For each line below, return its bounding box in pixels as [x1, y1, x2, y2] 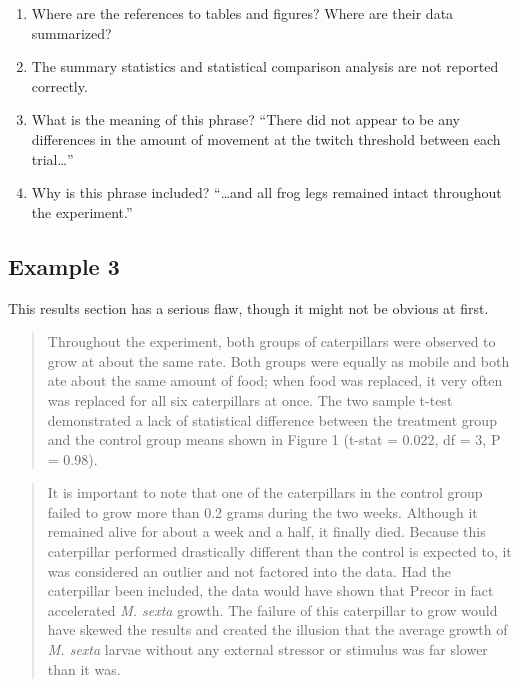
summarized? [31, 22, 112, 43]
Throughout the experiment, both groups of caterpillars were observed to [47, 331, 496, 352]
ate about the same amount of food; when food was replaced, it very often [47, 370, 503, 391]
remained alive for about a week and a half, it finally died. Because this [47, 521, 486, 542]
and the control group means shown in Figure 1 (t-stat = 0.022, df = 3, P [47, 429, 501, 450]
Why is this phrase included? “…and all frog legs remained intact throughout [31, 182, 502, 203]
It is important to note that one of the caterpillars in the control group [47, 482, 483, 503]
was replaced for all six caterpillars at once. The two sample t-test [47, 389, 453, 410]
